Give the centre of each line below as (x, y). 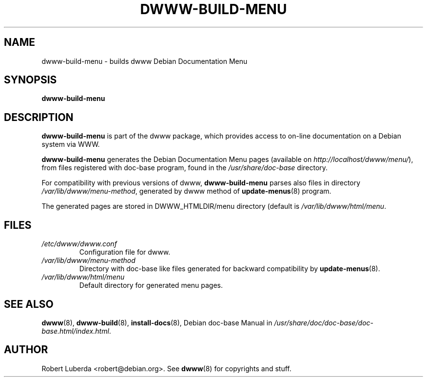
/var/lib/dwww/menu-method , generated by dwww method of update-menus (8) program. (186, 191)
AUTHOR (26, 350)
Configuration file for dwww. (125, 252)
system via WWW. (71, 144)
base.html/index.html (75, 331)
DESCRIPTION (39, 117)
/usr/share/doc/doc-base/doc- (324, 322)
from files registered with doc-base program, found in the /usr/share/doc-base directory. (185, 168)
